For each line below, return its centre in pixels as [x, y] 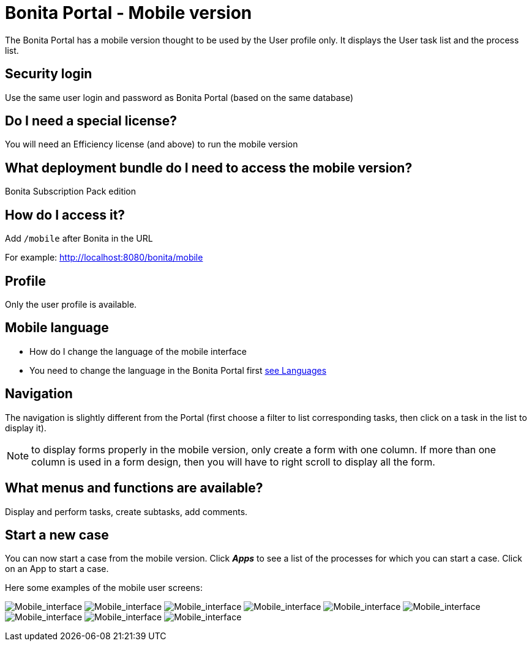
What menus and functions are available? [134, 488]
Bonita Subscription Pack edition [71, 191]
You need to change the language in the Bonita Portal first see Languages [178, 370]
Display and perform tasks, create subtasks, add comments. [126, 511]
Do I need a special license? [91, 121]
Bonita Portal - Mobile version [129, 13]
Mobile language [57, 328]
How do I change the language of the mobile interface [138, 351]
